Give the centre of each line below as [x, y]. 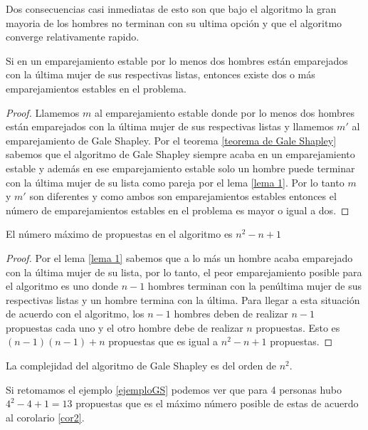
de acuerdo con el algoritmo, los [75, 314]
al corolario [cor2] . [45, 417]
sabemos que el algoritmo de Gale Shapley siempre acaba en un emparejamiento [180, 154]
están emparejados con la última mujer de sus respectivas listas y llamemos [170, 126]
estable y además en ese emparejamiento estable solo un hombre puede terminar [180, 168]
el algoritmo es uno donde [62, 286]
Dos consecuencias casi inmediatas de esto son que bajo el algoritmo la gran [171, 9]
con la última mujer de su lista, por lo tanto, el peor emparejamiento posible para [184, 272]
